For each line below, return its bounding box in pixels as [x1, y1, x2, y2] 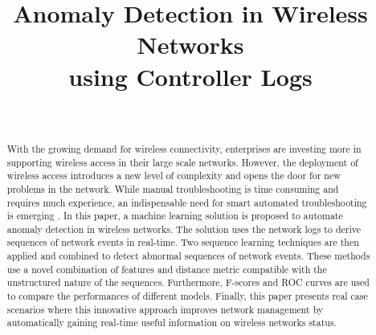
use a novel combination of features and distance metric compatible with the [6, 262, 327, 276]
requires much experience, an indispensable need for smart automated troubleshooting [6, 195, 367, 209]
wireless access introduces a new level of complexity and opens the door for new [6, 169, 341, 182]
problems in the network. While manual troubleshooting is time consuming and [6, 182, 339, 195]
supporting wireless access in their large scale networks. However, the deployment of [6, 155, 358, 169]
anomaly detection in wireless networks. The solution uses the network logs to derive [6, 222, 361, 235]
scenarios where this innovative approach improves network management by [6, 302, 324, 316]
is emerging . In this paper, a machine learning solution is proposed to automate [6, 209, 343, 223]
